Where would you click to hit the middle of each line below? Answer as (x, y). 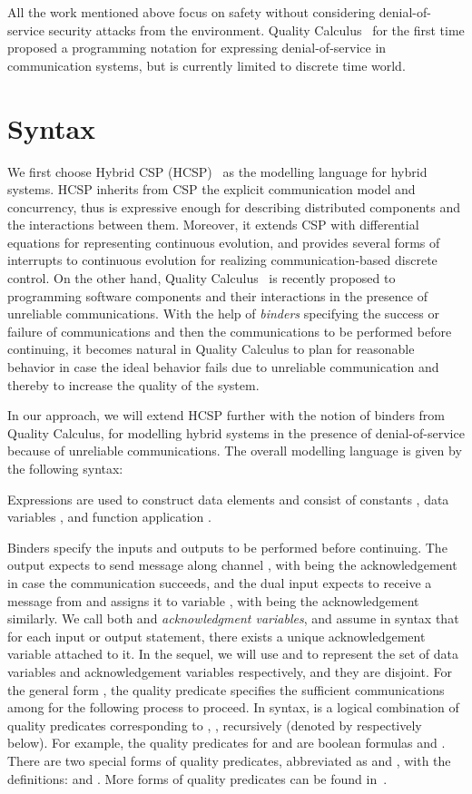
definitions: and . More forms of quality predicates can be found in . (197, 778)
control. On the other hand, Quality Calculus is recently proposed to (202, 278)
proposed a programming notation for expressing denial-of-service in (197, 48)
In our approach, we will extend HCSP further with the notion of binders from (226, 415)
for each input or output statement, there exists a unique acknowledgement (216, 636)
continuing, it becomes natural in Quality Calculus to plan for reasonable (211, 349)
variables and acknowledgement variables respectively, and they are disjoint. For (230, 671)
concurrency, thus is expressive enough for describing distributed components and (234, 206)
